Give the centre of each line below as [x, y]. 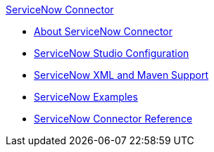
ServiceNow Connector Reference [113, 119]
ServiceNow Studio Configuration [112, 53]
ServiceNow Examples [86, 97]
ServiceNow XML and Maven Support [121, 75]
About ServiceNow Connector [103, 31]
